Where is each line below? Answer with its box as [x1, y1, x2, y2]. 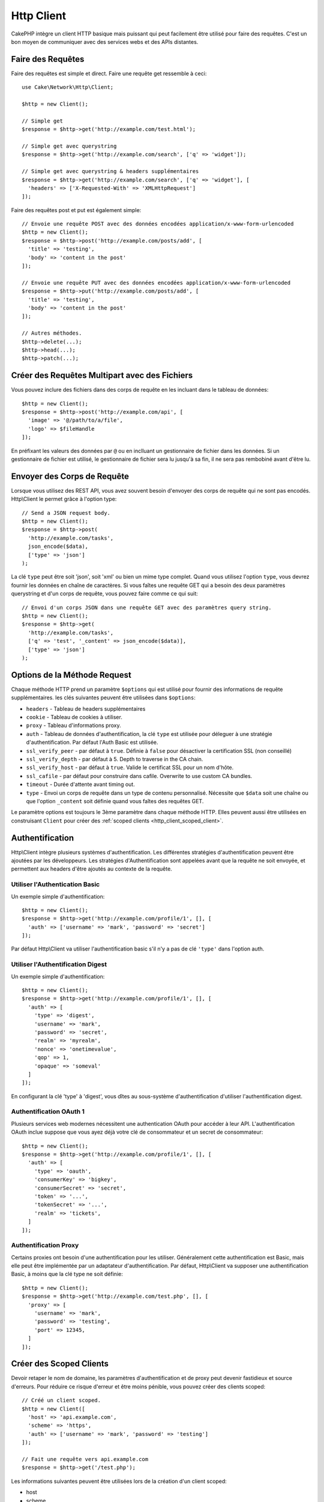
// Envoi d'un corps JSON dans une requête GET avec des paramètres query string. [22, 604, 272, 611]
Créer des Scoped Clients [11, 1358, 109, 1369]
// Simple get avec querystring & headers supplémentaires [22, 168, 199, 175]
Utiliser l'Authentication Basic [11, 880, 100, 889]
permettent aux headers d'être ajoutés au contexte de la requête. [11, 865, 172, 872]
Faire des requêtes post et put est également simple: [11, 206, 142, 213]
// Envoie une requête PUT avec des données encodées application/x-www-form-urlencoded [22, 279, 291, 286]
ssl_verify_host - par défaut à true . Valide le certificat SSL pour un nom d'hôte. [26, 764, 234, 771]
